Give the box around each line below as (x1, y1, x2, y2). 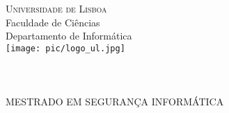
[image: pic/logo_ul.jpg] (6, 43, 125, 53)
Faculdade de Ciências (6, 15, 100, 29)
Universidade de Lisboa (6, 1, 107, 15)
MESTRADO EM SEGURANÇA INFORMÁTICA (6, 94, 224, 109)
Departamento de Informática (6, 28, 132, 43)
